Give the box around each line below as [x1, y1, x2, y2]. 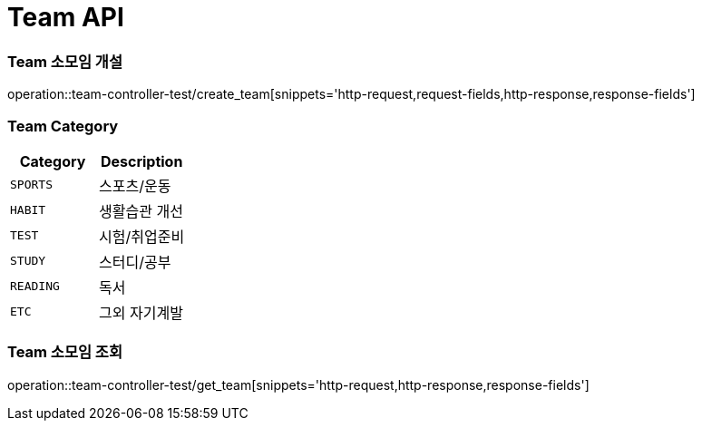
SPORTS [10, 178, 53, 192]
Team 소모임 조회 [7, 343, 122, 362]
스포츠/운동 [99, 176, 171, 195]
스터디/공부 [99, 252, 171, 271]
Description [100, 151, 183, 170]
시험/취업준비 [99, 227, 185, 246]
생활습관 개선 [99, 201, 183, 220]
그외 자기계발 [99, 303, 183, 322]
